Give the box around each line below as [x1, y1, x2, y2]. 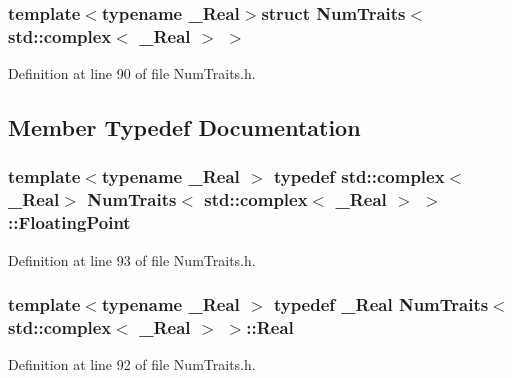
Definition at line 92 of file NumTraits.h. [8, 354, 256, 375]
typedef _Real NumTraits [273, 292, 489, 317]
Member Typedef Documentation [8, 112, 361, 143]
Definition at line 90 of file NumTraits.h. [8, 63, 256, 84]
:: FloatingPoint [8, 210, 131, 235]
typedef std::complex [273, 164, 445, 189]
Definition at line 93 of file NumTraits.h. [8, 249, 256, 270]
